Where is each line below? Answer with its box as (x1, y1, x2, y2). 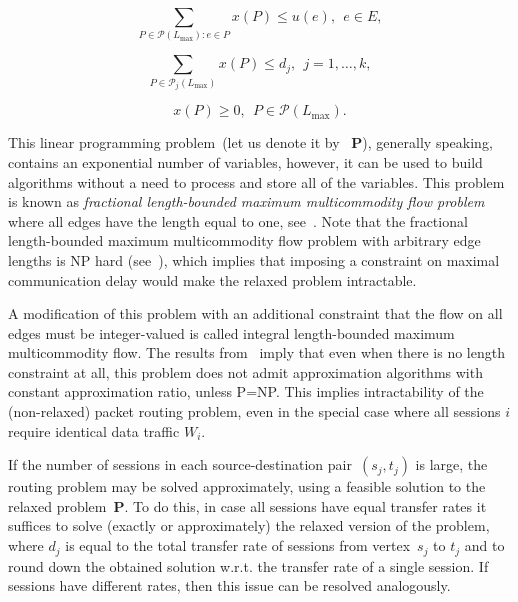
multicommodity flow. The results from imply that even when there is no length (8, 342, 505, 363)
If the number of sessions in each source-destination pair (8, 454, 352, 475)
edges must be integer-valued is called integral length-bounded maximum (8, 322, 455, 343)
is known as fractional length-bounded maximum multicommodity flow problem (8, 191, 485, 212)
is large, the (415, 454, 488, 475)
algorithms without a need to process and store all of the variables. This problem (8, 171, 505, 192)
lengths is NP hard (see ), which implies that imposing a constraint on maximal (8, 249, 500, 270)
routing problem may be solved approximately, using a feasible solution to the (8, 476, 486, 497)
